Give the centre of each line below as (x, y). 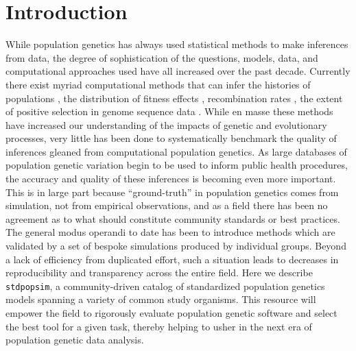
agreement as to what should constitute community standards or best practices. (173, 218)
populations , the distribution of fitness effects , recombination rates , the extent (174, 98)
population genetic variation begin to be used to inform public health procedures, (177, 165)
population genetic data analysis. (75, 340)
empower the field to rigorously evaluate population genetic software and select (171, 313)
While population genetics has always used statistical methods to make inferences (177, 44)
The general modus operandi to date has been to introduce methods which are (170, 232)
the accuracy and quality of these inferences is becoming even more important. (171, 179)
